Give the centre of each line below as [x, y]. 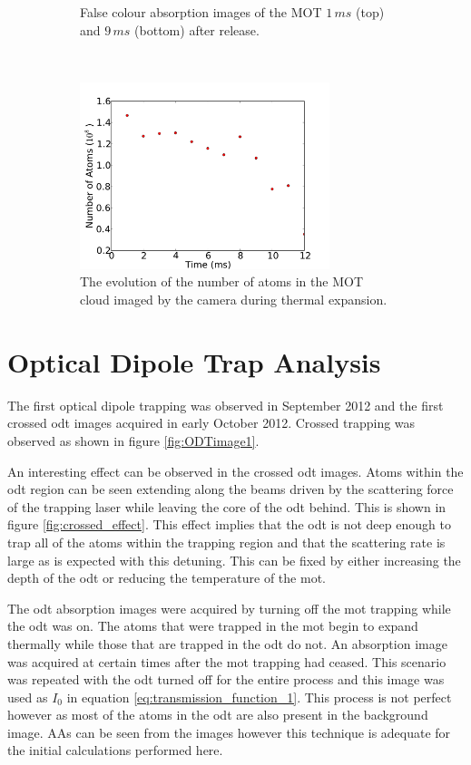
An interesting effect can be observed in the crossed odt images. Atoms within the [235, 471]
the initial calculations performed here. [115, 750]
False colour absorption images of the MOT [201, 12]
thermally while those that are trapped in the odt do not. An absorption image [227, 643]
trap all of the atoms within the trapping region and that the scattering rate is [226, 542]
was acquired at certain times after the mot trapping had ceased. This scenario [227, 661]
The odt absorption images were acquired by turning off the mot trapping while [229, 608]
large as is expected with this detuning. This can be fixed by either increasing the [234, 560]
